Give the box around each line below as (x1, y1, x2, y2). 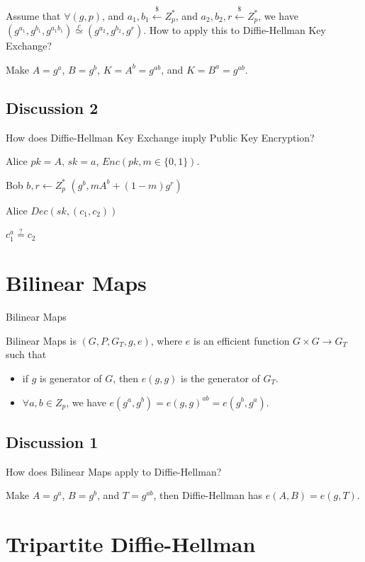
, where (150, 333, 183, 348)
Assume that (6, 8, 61, 23)
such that (6, 347, 47, 362)
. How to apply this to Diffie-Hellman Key (143, 23, 326, 38)
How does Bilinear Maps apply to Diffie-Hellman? (6, 464, 222, 478)
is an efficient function (193, 333, 290, 348)
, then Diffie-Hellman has (153, 488, 263, 503)
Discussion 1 (6, 430, 99, 452)
